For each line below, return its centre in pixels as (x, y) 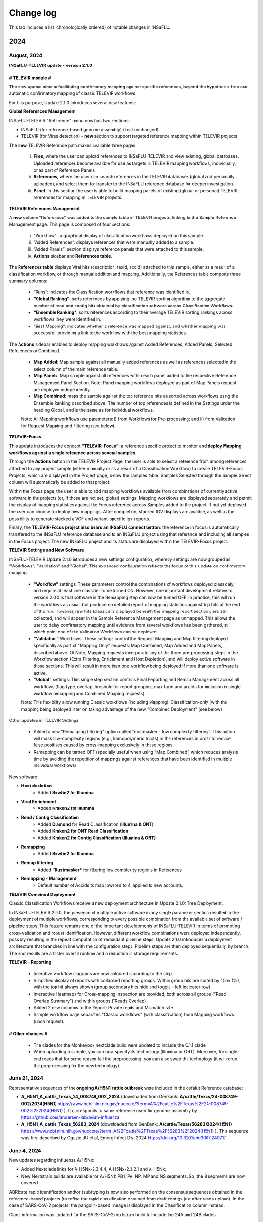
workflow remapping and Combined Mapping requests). (90, 693)
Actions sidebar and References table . (73, 256)
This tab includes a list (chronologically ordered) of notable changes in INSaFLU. (90, 27)
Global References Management (42, 111)
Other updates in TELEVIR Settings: (44, 720)
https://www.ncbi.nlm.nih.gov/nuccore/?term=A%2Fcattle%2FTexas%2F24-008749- (143, 1103)
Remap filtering (37, 863)
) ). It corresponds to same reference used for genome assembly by (129, 1111)
